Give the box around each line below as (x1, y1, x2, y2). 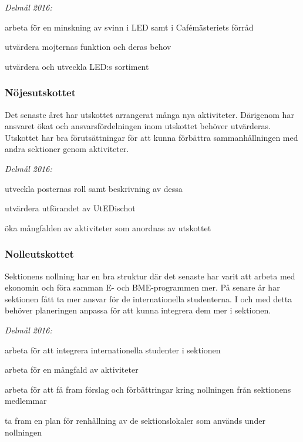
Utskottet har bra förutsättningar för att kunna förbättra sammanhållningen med (5, 131, 298, 143)
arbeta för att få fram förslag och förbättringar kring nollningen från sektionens (5, 383, 291, 395)
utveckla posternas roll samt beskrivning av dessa (5, 182, 183, 194)
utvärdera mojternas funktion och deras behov (5, 41, 171, 53)
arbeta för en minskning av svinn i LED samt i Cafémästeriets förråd (5, 21, 254, 33)
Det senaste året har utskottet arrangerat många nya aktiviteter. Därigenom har (5, 108, 294, 120)
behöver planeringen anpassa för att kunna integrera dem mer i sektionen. (5, 304, 271, 316)
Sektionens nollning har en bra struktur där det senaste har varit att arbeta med (5, 269, 295, 282)
